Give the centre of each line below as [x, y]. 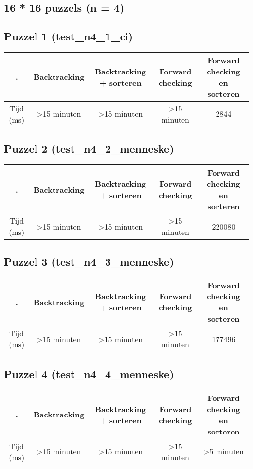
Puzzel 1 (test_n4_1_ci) [69, 36]
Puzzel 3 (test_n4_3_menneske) [89, 261]
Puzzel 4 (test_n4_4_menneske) [89, 373]
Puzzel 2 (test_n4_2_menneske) [89, 149]
